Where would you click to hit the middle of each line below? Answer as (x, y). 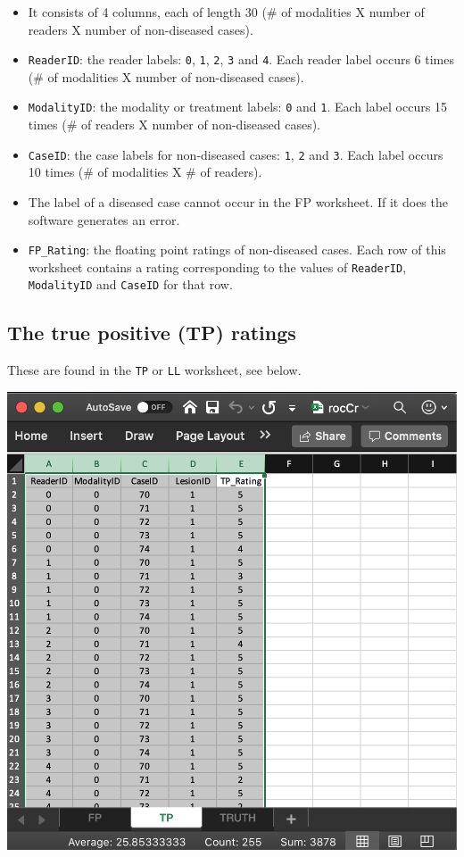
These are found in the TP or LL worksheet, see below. (154, 370)
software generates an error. (104, 219)
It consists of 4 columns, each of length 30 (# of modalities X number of (226, 12)
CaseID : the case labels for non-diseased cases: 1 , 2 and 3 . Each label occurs (236, 154)
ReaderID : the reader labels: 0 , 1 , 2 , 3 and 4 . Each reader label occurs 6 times (241, 59)
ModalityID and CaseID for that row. (130, 284)
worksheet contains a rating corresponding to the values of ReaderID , (217, 266)
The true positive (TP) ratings (152, 333)
